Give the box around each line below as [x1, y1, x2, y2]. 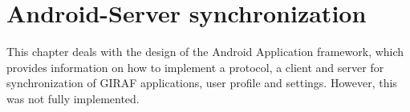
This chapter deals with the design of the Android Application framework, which [6, 43, 404, 60]
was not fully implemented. [6, 90, 140, 106]
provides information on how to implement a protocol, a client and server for [6, 58, 384, 75]
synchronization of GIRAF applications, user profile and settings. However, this [6, 74, 397, 91]
